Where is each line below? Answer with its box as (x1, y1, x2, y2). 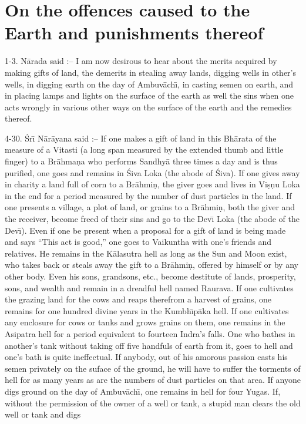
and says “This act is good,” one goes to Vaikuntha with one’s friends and (5, 235, 272, 248)
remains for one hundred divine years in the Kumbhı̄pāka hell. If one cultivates (5, 304, 289, 317)
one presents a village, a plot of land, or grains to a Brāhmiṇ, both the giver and (5, 201, 295, 213)
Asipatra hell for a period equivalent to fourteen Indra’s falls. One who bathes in (5, 327, 295, 339)
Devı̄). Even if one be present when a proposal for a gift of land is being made (5, 224, 286, 236)
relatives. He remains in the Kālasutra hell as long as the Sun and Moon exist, (5, 247, 287, 259)
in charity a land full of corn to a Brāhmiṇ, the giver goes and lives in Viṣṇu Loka (5, 178, 300, 190)
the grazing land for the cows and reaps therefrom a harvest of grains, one (5, 293, 272, 305)
